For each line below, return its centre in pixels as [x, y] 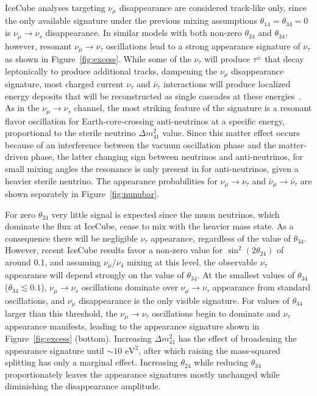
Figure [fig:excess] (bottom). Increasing [78, 338]
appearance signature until [55, 350]
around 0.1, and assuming [53, 262]
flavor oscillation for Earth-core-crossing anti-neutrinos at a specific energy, [145, 121]
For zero [20, 214]
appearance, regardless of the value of [221, 238]
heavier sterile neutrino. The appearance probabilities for [111, 180]
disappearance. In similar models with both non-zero [144, 33]
